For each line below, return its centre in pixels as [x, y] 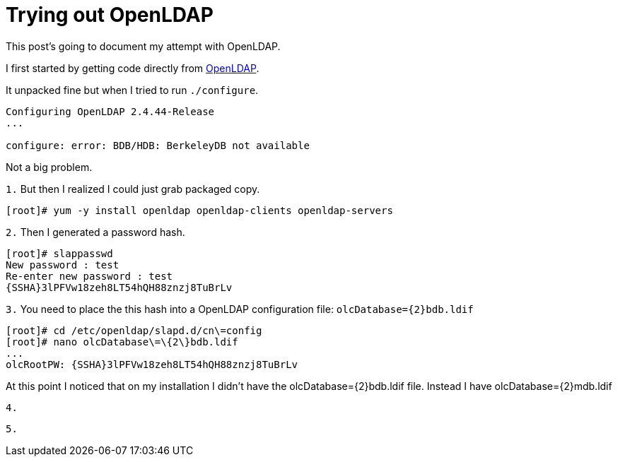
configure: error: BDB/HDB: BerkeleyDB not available [158, 145]
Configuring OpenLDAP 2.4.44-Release [110, 111]
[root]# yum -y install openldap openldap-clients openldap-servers [199, 210]
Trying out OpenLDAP [110, 15]
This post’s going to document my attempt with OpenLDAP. [143, 46]
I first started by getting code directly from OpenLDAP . [133, 68]
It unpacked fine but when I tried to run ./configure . [132, 90]
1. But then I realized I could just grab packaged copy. [133, 189]
